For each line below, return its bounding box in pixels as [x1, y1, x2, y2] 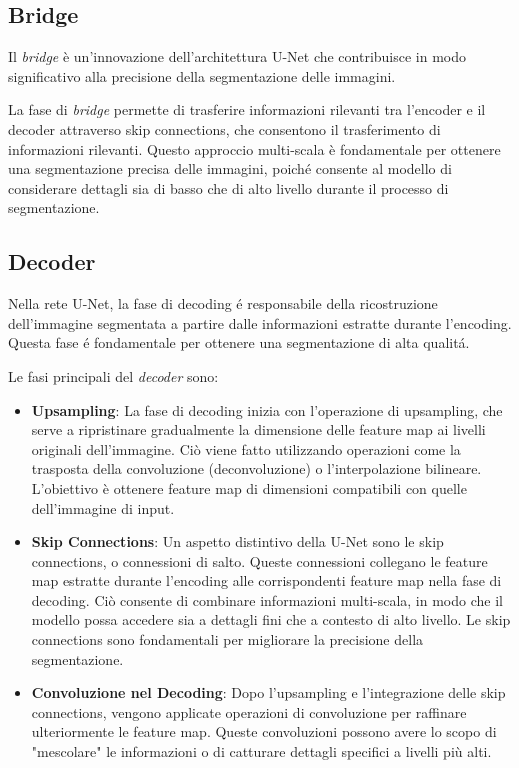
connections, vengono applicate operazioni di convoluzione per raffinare [31, 701, 467, 722]
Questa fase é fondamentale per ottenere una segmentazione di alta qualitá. [8, 332, 470, 353]
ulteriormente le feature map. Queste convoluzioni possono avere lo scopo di [31, 721, 497, 742]
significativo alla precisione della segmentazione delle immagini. [8, 65, 396, 86]
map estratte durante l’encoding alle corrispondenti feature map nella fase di [31, 570, 502, 591]
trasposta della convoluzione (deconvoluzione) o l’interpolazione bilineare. [31, 458, 482, 479]
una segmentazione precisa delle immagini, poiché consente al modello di [8, 158, 452, 179]
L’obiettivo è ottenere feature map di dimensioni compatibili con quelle [31, 477, 467, 498]
